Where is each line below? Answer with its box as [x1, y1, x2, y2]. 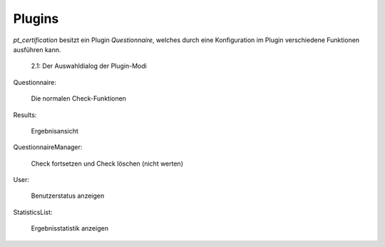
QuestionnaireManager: [13, 143, 83, 151]
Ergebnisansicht [31, 126, 78, 135]
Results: [13, 111, 37, 119]
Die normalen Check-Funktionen [31, 94, 126, 103]
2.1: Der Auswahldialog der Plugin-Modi [31, 61, 148, 71]
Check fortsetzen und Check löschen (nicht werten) [31, 159, 183, 168]
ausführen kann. [13, 45, 61, 54]
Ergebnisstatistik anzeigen [31, 224, 108, 233]
